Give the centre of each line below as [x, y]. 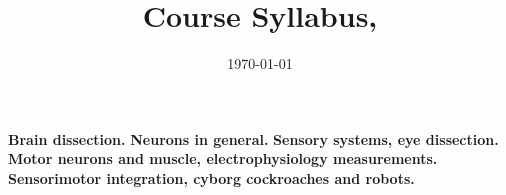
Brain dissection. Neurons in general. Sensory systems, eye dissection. [253, 138]
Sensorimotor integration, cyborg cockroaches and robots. [211, 177]
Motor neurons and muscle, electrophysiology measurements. [223, 158]
